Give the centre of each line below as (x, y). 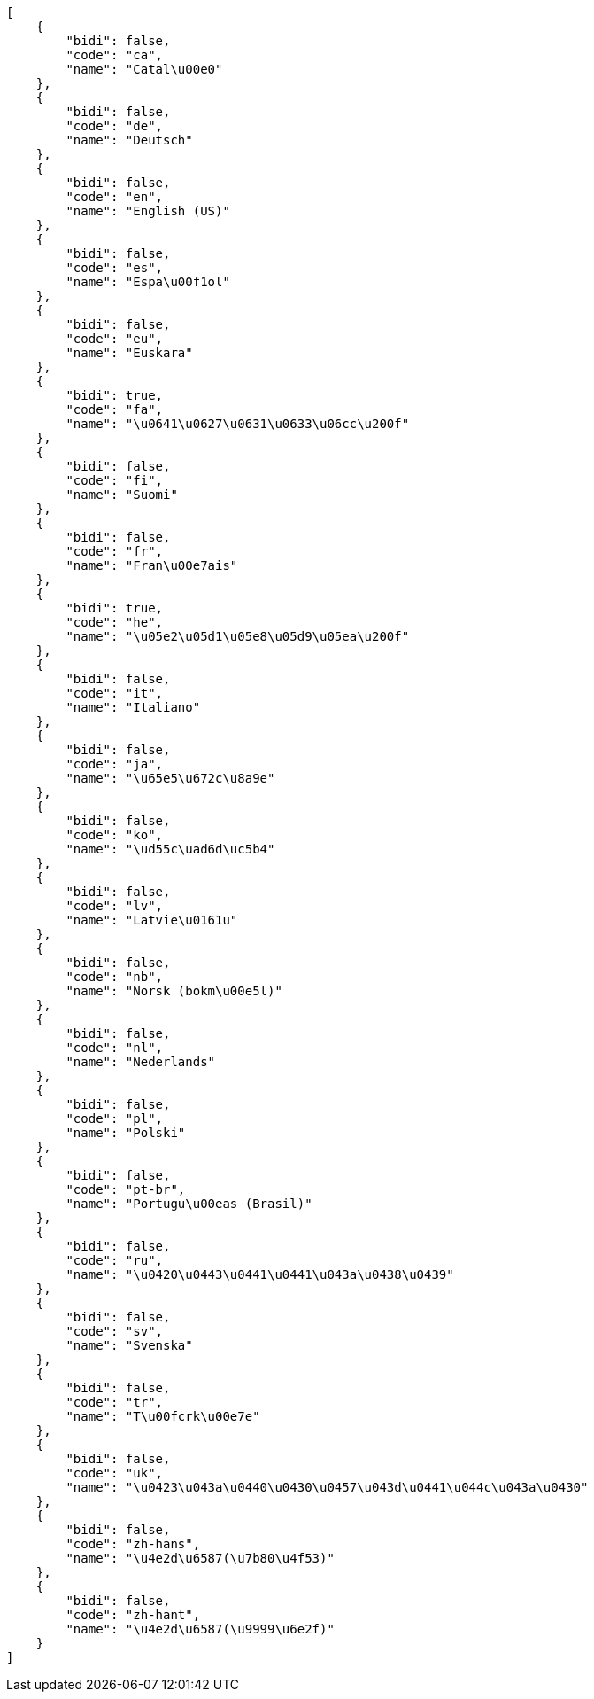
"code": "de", (115, 126)
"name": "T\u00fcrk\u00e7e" (163, 1416)
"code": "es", (115, 268)
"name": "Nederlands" (141, 1062)
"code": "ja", (115, 764)
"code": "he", (115, 622)
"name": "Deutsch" (129, 140)
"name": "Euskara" (129, 353)
